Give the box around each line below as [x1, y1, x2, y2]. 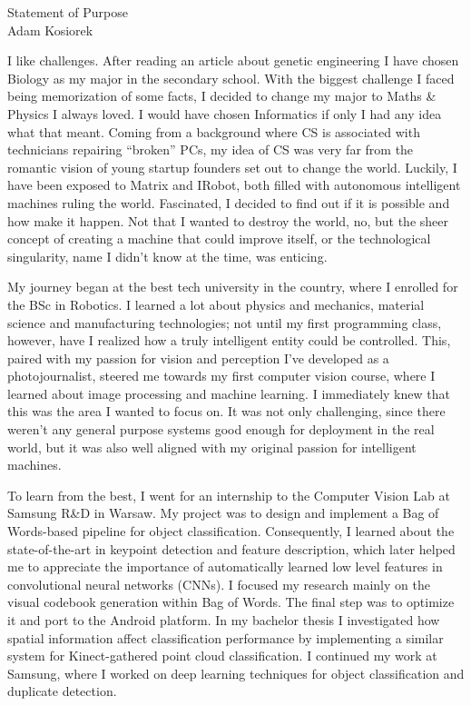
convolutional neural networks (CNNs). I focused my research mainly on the [7, 574, 430, 593]
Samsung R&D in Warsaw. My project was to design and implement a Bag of [7, 503, 439, 522]
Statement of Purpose [7, 3, 128, 21]
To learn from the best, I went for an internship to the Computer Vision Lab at [7, 485, 450, 504]
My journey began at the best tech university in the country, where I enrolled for [7, 277, 458, 296]
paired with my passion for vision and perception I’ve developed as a [7, 348, 389, 367]
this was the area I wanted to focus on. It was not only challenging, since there [7, 402, 446, 421]
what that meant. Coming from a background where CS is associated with [7, 122, 420, 141]
